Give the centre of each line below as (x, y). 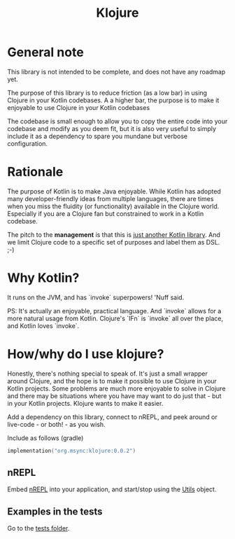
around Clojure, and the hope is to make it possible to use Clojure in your (112, 381)
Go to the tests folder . (38, 528)
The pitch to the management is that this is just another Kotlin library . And (114, 234)
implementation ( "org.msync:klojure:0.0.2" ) (72, 451)
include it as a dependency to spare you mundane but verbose (98, 136)
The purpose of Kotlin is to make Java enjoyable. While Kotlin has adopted (114, 191)
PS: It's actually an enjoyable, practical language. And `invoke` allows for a (114, 311)
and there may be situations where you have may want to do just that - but (114, 396)
